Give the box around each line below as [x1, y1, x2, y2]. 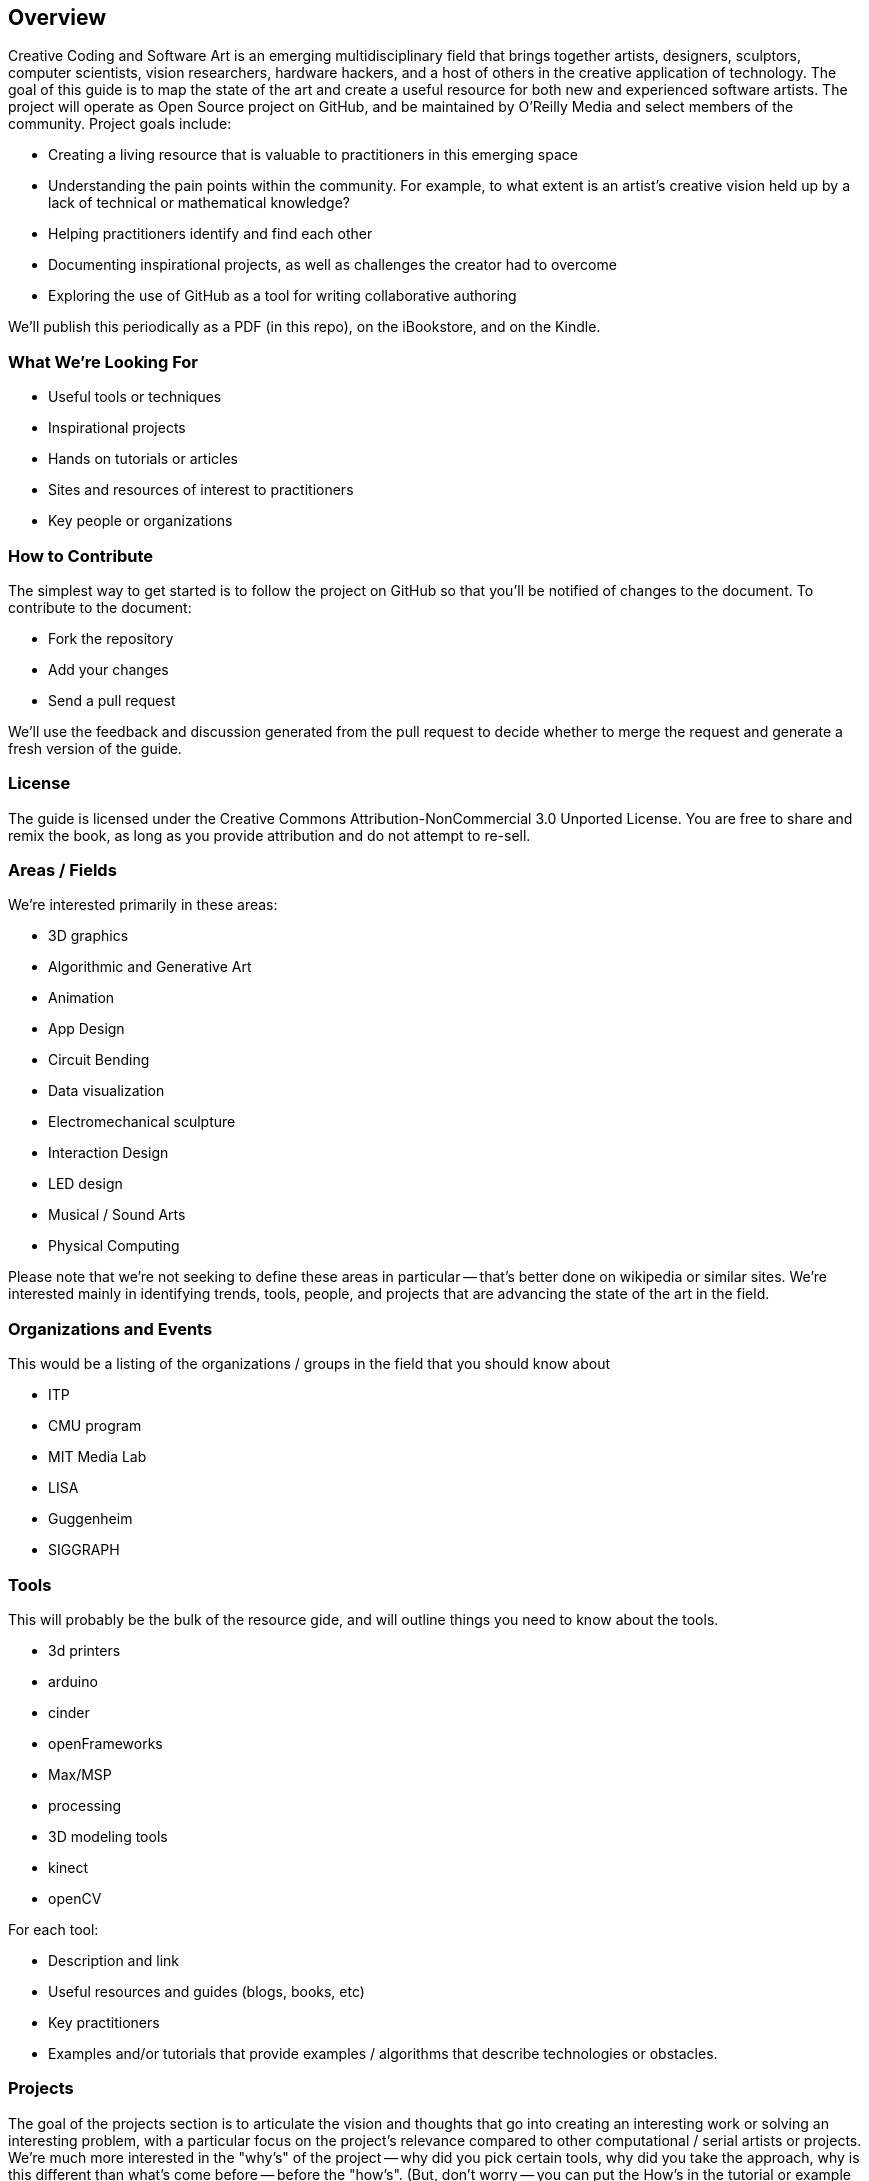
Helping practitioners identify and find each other [48, 225, 373, 243]
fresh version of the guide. [8, 739, 182, 757]
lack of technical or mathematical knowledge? [48, 194, 351, 212]
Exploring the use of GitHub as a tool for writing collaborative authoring [48, 287, 517, 305]
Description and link [48, 1951, 179, 1969]
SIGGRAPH [48, 1541, 120, 1559]
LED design [48, 1175, 123, 1193]
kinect [48, 1858, 89, 1876]
